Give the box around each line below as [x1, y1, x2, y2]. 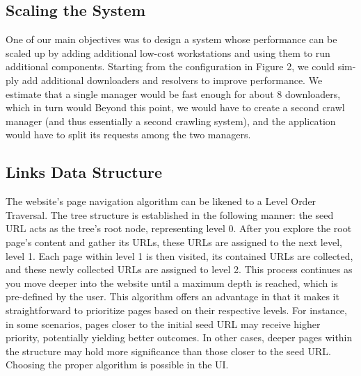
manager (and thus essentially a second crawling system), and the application [6, 113, 336, 128]
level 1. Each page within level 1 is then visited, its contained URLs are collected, [6, 248, 353, 263]
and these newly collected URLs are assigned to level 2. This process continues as [6, 262, 353, 277]
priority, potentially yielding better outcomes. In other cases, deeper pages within [6, 330, 353, 345]
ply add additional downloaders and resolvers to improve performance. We [6, 72, 323, 87]
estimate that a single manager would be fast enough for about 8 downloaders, [6, 86, 341, 101]
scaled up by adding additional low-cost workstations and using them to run [6, 45, 330, 60]
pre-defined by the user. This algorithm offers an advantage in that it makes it [6, 289, 339, 304]
